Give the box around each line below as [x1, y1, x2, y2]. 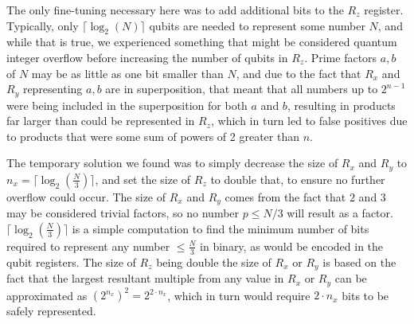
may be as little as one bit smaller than [31, 64, 224, 81]
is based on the [322, 253, 396, 270]
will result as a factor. [287, 205, 393, 221]
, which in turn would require [167, 287, 310, 303]
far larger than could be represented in [6, 112, 195, 129]
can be [334, 270, 367, 287]
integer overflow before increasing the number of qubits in [6, 49, 288, 65]
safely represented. [6, 303, 96, 319]
